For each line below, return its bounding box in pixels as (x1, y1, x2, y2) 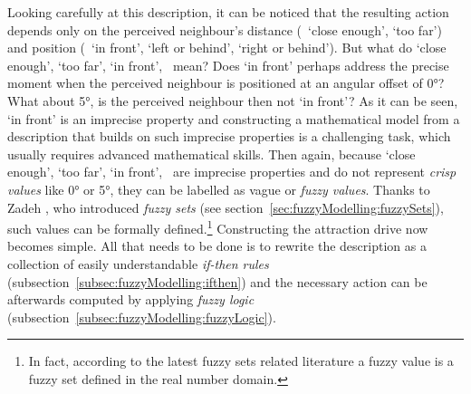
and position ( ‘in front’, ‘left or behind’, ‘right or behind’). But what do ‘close (7, 38, 447, 57)
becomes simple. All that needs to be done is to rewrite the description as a (7, 236, 427, 255)
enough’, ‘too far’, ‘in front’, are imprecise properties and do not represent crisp (7, 162, 457, 181)
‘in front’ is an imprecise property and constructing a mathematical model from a (7, 109, 460, 128)
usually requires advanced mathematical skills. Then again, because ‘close (7, 144, 416, 163)
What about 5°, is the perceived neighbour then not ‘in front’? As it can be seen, (7, 91, 458, 110)
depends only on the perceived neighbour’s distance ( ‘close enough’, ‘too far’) (7, 20, 442, 39)
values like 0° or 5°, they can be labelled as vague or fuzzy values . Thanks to (7, 179, 430, 198)
